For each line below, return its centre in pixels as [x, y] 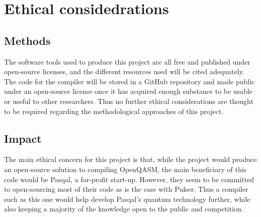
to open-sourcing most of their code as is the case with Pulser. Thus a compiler [126, 189]
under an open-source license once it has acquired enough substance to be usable [128, 91]
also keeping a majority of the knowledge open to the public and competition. [124, 209]
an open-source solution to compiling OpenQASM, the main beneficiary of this [125, 169]
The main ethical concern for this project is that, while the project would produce [130, 159]
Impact [23, 138]
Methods [27, 40]
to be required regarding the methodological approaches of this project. [114, 111]
